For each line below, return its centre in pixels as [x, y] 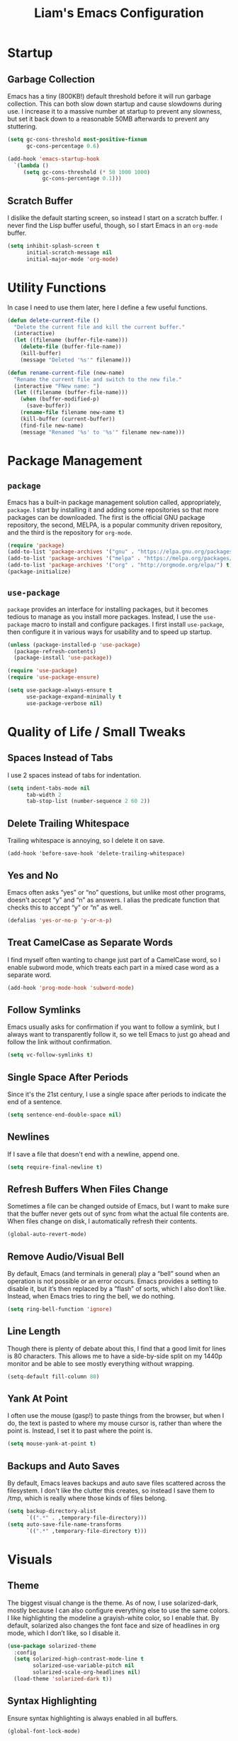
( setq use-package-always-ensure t [60, 690]
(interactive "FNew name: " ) [57, 386]
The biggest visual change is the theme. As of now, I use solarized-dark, [113, 1603]
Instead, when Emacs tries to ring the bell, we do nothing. [91, 1297]
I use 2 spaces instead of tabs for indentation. [74, 775]
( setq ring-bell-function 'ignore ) [60, 1309]
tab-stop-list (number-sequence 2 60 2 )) [88, 801]
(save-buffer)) [49, 406]
